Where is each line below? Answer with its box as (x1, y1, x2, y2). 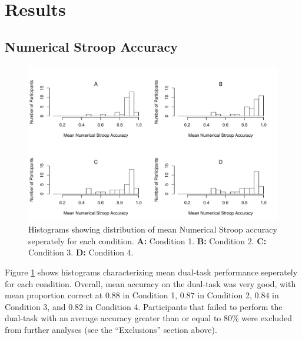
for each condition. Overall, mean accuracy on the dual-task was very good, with (5, 277, 296, 289)
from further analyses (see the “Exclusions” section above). (5, 323, 217, 335)
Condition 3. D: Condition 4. (28, 246, 134, 258)
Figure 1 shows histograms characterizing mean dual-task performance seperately (5, 265, 298, 278)
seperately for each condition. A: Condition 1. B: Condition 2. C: (28, 234, 267, 247)
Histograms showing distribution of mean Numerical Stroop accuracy (28, 223, 277, 235)
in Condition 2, (197, 289, 252, 301)
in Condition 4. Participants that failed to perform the (85, 300, 283, 312)
